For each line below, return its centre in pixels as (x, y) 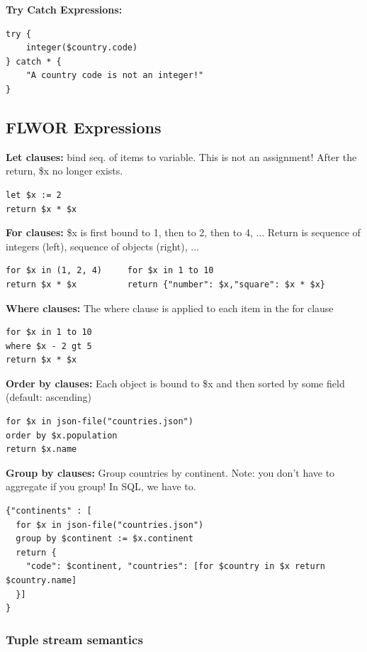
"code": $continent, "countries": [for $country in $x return (176, 567)
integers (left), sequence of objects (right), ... (102, 246)
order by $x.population (62, 435)
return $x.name (41, 449)
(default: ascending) (49, 397)
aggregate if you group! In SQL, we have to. (101, 486)
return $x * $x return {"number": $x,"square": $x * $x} (166, 284)
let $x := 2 (34, 195)
